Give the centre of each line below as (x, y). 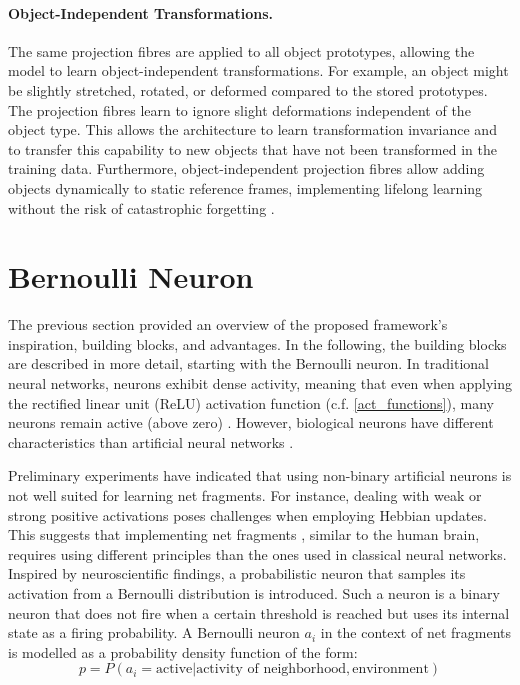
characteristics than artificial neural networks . (151, 441)
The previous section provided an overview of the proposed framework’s (228, 324)
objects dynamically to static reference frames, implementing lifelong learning (245, 187)
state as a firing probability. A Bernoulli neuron (154, 632)
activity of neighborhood (271, 669)
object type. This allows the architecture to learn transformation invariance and (252, 129)
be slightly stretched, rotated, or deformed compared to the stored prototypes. (248, 89)
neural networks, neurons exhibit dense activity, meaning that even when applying (260, 383)
